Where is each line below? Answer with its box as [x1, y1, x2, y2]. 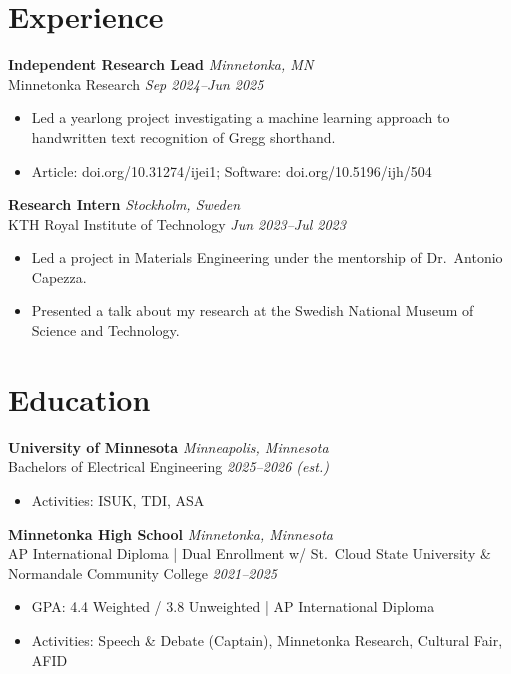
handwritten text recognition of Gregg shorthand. [31, 126, 336, 147]
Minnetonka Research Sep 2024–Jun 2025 [8, 73, 264, 94]
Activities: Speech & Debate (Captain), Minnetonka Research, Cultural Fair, [31, 629, 503, 650]
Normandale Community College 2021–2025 [8, 562, 277, 583]
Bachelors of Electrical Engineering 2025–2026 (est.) [8, 456, 329, 477]
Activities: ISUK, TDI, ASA [31, 489, 205, 510]
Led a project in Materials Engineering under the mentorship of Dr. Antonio [31, 247, 503, 268]
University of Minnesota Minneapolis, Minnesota [8, 436, 329, 457]
